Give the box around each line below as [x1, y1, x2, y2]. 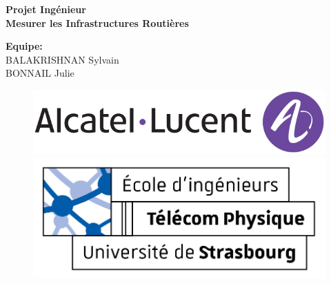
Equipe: [6, 39, 43, 53]
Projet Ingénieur [6, 2, 86, 16]
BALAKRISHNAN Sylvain [6, 52, 119, 66]
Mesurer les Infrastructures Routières [6, 15, 189, 30]
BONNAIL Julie [6, 66, 74, 80]
